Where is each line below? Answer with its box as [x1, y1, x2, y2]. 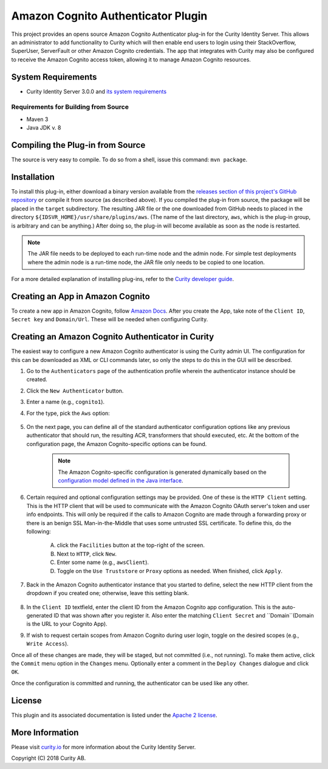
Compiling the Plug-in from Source [11, 140, 146, 150]
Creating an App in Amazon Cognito [11, 291, 150, 301]
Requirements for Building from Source [11, 103, 129, 111]
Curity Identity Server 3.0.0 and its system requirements [26, 88, 167, 95]
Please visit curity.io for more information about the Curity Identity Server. [11, 743, 196, 751]
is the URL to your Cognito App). [26, 621, 108, 628]
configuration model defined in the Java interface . [58, 476, 183, 484]
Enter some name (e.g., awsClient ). [56, 558, 149, 566]
